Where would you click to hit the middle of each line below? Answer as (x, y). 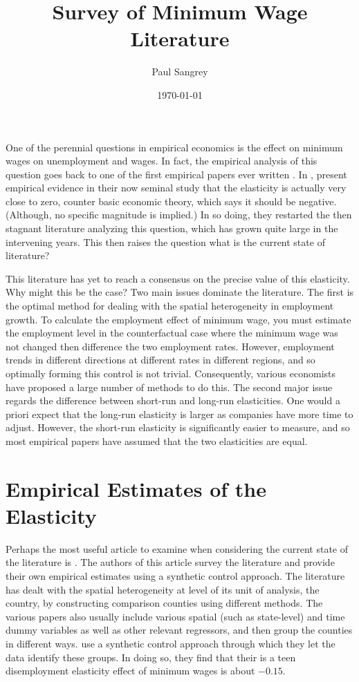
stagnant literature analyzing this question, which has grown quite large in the (172, 228)
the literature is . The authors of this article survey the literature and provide (170, 562)
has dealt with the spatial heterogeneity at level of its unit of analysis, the (163, 589)
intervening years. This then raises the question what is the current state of (165, 241)
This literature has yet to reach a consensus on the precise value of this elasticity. (178, 278)
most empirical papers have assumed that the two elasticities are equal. (157, 441)
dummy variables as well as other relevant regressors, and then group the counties (179, 630)
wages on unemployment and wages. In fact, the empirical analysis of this (162, 161)
